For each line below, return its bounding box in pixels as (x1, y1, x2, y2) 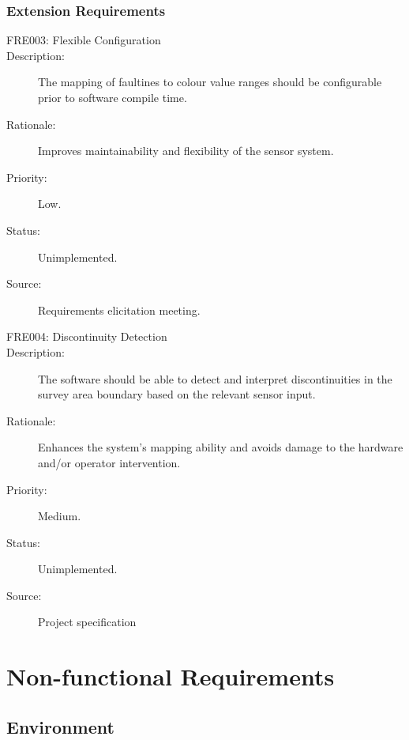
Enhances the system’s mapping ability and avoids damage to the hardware (38, 439, 403, 455)
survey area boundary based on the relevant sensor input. (38, 386, 316, 402)
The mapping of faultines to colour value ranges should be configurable (38, 74, 382, 90)
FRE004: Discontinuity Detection (6, 328, 167, 345)
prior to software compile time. (38, 89, 187, 105)
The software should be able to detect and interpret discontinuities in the (38, 370, 392, 387)
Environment (6, 714, 114, 738)
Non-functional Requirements (6, 660, 335, 693)
